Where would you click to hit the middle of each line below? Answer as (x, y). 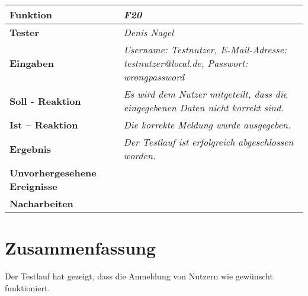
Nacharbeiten (41, 203)
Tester (25, 32)
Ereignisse (33, 186)
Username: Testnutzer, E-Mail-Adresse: (205, 49)
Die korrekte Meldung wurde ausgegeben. (207, 125)
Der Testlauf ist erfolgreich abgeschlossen (208, 142)
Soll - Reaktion (45, 101)
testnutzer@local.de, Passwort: (186, 63)
